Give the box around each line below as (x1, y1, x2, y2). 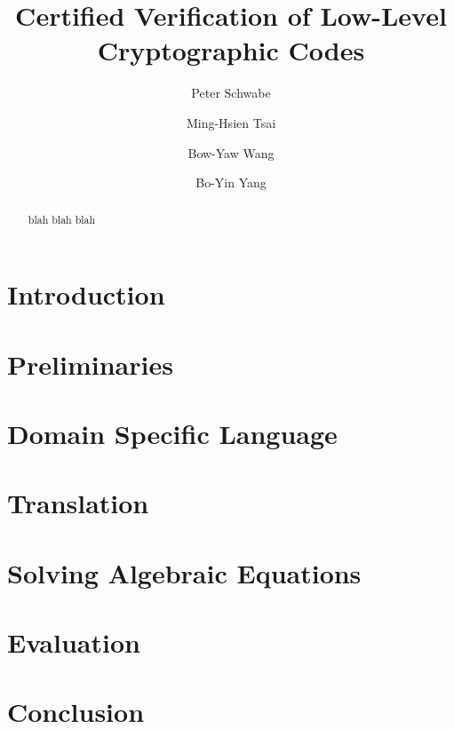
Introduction (7, 276, 165, 313)
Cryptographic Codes (97, 32, 365, 68)
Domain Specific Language (7, 415, 338, 451)
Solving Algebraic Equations (7, 554, 362, 590)
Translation (7, 485, 149, 521)
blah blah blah (28, 212, 96, 227)
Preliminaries (7, 345, 173, 382)
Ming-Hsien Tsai (186, 113, 276, 131)
